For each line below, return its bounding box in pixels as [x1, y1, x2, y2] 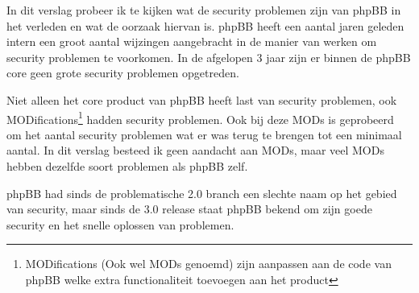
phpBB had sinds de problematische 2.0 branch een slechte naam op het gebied [6, 184, 397, 201]
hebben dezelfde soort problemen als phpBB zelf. [6, 158, 248, 174]
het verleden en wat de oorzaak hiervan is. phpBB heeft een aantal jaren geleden [6, 17, 404, 34]
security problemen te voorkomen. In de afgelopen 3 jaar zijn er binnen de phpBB [6, 48, 411, 65]
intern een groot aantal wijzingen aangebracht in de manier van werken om [6, 33, 377, 50]
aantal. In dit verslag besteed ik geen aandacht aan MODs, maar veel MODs [6, 142, 384, 159]
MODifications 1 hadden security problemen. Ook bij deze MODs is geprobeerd [6, 108, 394, 127]
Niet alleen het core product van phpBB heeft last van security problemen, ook [6, 91, 397, 108]
